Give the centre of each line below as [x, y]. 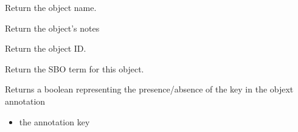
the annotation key [54, 121]
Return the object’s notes [52, 28]
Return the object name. [51, 7]
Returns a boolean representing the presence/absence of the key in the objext [149, 89]
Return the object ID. [46, 48]
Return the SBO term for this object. [74, 68]
